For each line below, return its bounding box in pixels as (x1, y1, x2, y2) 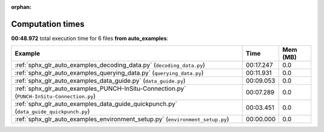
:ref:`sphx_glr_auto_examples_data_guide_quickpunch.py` (14, 100, 178, 108)
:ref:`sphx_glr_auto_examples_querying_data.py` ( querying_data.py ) (14, 69, 204, 77)
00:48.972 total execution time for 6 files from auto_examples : (11, 35, 169, 42)
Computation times (11, 19, 85, 29)
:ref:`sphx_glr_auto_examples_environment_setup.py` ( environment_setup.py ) (14, 115, 229, 124)
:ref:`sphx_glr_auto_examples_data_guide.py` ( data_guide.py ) (14, 76, 186, 85)
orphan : (11, 4, 32, 10)
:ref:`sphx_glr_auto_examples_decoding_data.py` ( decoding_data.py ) (14, 61, 205, 69)
